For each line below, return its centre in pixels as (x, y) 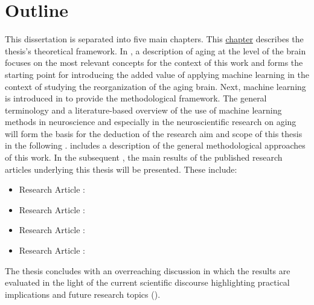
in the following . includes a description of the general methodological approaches (155, 145)
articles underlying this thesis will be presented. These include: (121, 169)
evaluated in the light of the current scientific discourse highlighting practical (147, 282)
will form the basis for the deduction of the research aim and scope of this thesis (154, 133)
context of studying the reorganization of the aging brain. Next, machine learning (155, 86)
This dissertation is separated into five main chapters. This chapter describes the (154, 39)
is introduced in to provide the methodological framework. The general (136, 98)
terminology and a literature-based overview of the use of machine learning (143, 110)
